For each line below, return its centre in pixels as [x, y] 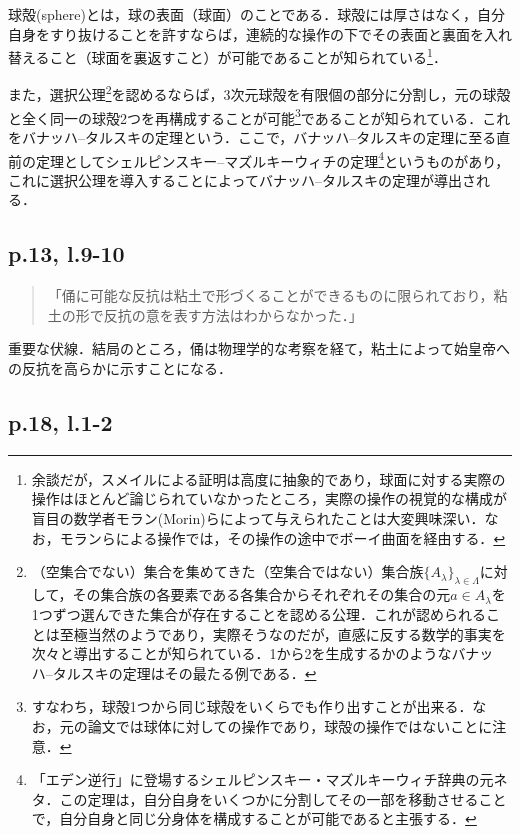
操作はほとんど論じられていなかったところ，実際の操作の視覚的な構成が [269, 498]
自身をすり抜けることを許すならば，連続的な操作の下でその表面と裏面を [246, 33]
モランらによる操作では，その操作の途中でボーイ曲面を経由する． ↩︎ [282, 537]
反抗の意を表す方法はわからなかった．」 [233, 314]
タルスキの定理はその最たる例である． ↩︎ [184, 672]
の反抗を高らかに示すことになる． [120, 367]
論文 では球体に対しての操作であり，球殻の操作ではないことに [290, 725]
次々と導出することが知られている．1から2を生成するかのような [241, 653]
